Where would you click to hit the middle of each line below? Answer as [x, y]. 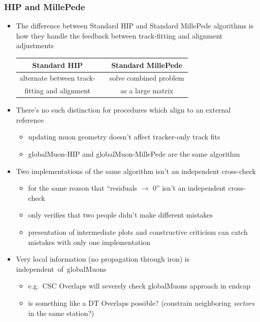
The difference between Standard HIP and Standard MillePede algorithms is [135, 26]
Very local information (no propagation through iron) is [103, 259]
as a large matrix [147, 91]
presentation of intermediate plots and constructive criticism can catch [138, 232]
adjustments [35, 45]
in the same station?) [61, 313]
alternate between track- [57, 78]
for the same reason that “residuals [83, 188]
